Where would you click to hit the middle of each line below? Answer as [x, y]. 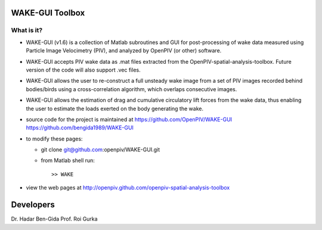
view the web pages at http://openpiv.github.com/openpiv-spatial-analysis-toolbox [128, 188]
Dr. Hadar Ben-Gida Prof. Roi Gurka [54, 219]
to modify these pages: [54, 139]
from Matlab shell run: [68, 160]
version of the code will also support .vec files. [83, 70]
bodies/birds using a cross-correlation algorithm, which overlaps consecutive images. [131, 89]
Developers [33, 205]
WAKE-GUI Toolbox [48, 13]
